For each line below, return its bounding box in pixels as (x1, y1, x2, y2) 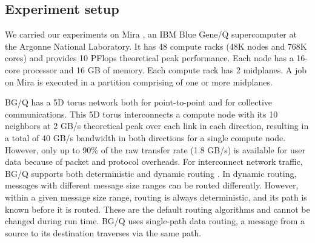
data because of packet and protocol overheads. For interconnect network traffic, (5, 155, 303, 168)
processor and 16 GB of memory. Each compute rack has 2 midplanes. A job (22, 63, 307, 76)
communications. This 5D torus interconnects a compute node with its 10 (5, 107, 278, 120)
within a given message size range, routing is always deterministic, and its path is (5, 190, 307, 203)
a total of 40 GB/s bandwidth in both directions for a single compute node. (5, 131, 286, 144)
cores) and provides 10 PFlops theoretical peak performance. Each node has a (5, 52, 294, 64)
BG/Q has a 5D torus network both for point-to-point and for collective (5, 96, 273, 108)
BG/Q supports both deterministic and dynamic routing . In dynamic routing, (5, 167, 297, 179)
